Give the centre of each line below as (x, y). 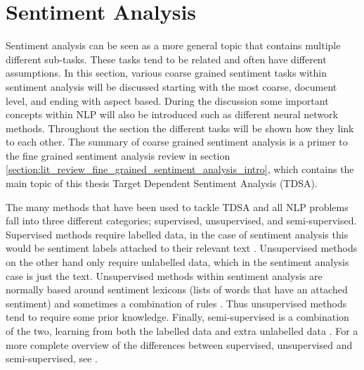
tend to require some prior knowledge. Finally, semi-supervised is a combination (177, 317)
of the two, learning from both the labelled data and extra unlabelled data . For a (182, 331)
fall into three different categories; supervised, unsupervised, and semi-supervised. (181, 221)
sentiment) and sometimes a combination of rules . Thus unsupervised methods (176, 303)
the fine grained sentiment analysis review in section (118, 155)
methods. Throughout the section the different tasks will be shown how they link (180, 128)
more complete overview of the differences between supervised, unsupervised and (179, 344)
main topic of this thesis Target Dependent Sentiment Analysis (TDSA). (162, 183)
